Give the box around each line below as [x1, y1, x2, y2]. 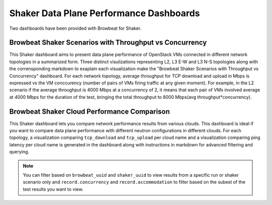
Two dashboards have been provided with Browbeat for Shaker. [9, 25, 142, 31]
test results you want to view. [23, 186, 84, 192]
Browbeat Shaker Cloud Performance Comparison [9, 107, 170, 116]
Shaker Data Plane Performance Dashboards [9, 8, 200, 19]
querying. [9, 149, 30, 155]
